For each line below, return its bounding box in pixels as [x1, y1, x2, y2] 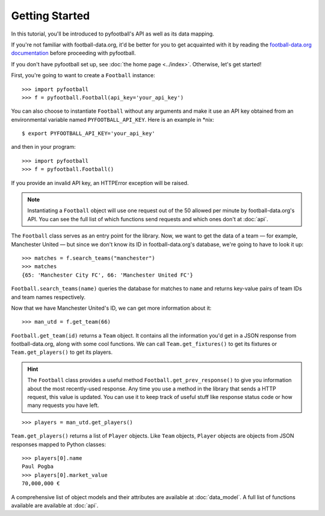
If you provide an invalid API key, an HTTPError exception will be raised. [11, 179, 189, 186]
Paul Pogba [22, 463, 54, 470]
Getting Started [11, 9, 90, 22]
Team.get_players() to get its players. [11, 348, 113, 356]
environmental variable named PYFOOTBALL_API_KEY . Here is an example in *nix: [11, 116, 214, 123]
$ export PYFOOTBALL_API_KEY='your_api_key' [22, 130, 156, 137]
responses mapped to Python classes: [11, 441, 107, 448]
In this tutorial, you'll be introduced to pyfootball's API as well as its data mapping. [11, 30, 214, 37]
